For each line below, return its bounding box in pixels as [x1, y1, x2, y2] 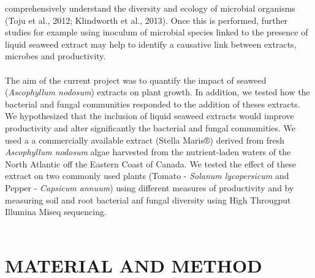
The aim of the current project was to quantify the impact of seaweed [5, 73, 267, 86]
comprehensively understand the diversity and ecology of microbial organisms [5, 2, 295, 14]
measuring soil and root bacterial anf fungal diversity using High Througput [5, 193, 291, 206]
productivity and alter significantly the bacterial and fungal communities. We [5, 121, 295, 134]
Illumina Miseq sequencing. [5, 205, 107, 218]
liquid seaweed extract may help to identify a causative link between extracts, [5, 37, 297, 50]
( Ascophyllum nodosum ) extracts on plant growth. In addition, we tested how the [5, 86, 310, 98]
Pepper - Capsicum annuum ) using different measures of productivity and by [5, 181, 294, 194]
